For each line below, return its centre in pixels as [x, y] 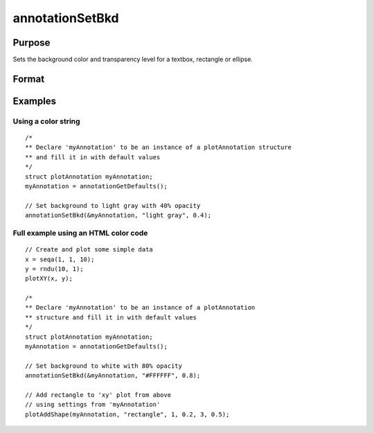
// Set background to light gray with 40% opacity [113, 205]
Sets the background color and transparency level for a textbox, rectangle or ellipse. [133, 60]
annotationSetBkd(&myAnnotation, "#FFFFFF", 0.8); [113, 375]
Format [29, 79]
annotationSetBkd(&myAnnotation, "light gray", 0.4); [118, 215]
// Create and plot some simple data [89, 250]
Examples [35, 101]
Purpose [32, 43]
